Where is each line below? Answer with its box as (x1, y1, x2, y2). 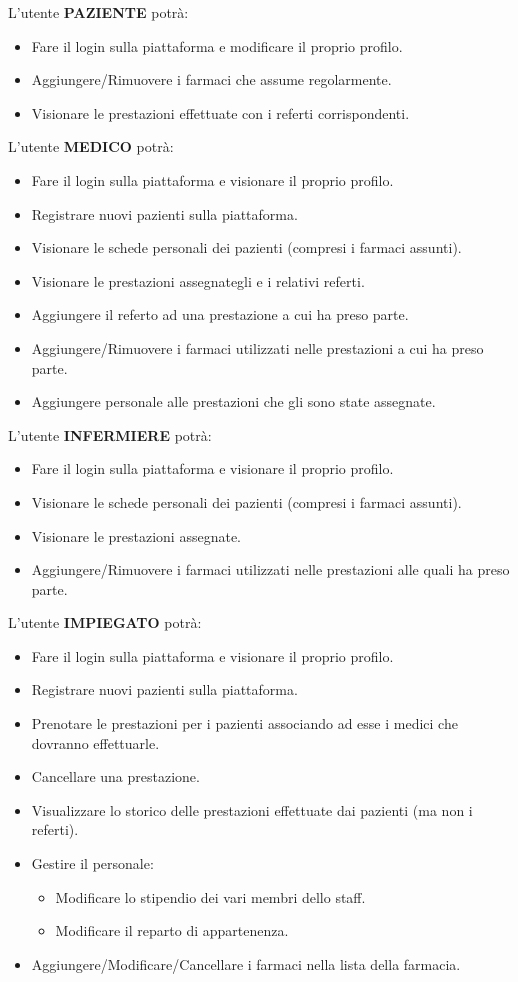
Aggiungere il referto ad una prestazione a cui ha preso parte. (31, 304, 409, 325)
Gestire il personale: (31, 853, 154, 874)
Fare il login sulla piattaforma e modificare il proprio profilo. (31, 35, 403, 56)
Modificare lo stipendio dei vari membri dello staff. (55, 886, 366, 907)
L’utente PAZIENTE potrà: (8, 2, 189, 22)
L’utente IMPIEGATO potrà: (8, 612, 202, 633)
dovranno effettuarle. (31, 732, 160, 753)
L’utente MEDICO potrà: (8, 136, 174, 157)
